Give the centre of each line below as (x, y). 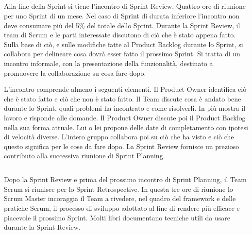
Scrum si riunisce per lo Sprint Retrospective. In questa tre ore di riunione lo (118, 189)
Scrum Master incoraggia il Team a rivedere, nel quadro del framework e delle (120, 198)
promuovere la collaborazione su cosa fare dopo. (75, 73)
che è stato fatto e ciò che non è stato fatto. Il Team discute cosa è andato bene (123, 98)
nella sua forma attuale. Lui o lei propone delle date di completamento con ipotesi (126, 127)
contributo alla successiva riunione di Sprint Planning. (84, 156)
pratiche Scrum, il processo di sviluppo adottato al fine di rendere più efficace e (122, 208)
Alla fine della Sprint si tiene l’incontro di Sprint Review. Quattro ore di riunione (125, 6)
